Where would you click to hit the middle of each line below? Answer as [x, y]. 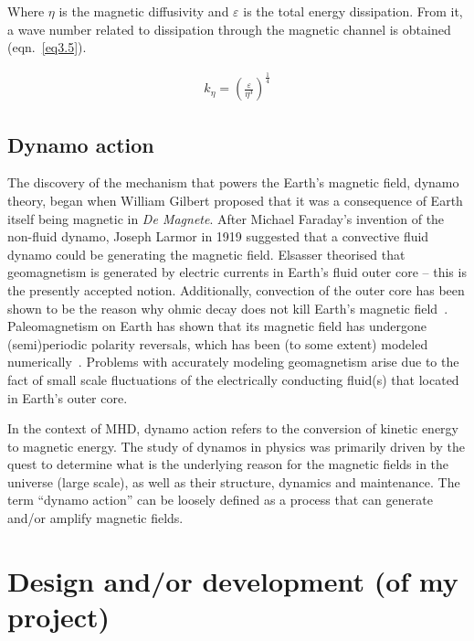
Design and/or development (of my [233, 580]
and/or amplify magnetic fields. [95, 518]
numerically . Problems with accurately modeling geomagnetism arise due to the [233, 362]
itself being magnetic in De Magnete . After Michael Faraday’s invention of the [226, 218]
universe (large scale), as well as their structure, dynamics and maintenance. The [234, 481]
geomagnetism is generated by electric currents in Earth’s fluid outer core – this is [237, 272]
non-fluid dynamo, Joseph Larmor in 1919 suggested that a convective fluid [218, 236]
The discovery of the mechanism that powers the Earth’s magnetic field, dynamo [233, 182]
